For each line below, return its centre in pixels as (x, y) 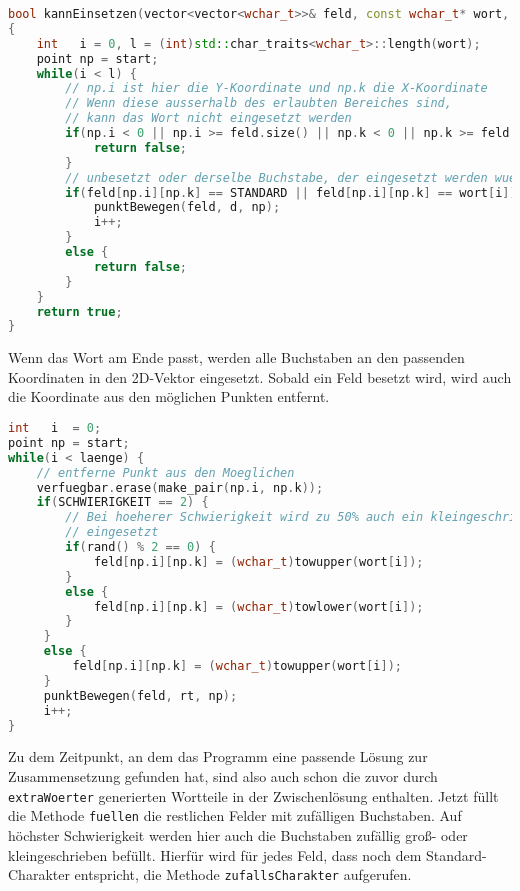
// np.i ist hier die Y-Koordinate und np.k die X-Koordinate (276, 88)
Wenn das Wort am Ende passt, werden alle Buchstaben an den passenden (236, 357)
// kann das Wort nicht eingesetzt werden (208, 118)
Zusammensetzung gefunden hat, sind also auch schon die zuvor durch (223, 776)
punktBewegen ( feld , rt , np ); (140, 695)
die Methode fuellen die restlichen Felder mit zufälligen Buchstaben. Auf (235, 815)
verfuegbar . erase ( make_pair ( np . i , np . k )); (180, 487)
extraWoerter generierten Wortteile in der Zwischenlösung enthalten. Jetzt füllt (253, 795)
